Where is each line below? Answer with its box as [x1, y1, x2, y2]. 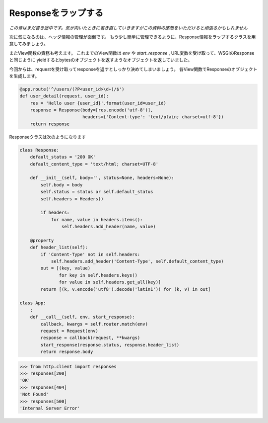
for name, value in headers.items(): [51, 217, 143, 222]
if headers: [40, 210, 69, 216]
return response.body [40, 349, 93, 355]
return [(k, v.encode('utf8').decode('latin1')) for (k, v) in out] [40, 286, 211, 292]
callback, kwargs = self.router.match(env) [40, 321, 148, 327]
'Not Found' [19, 392, 49, 397]
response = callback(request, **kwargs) [40, 335, 140, 340]
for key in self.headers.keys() [59, 272, 137, 278]
